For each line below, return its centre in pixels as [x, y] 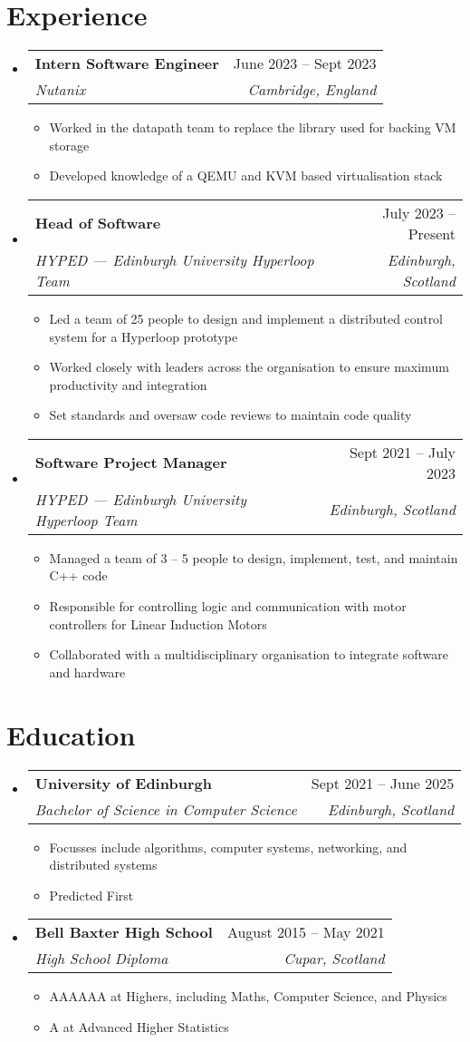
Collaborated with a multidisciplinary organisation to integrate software [249, 654]
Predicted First [91, 895]
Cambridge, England [312, 90]
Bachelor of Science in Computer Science [166, 809]
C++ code [78, 575]
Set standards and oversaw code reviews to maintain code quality [230, 415]
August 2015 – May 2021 [306, 932]
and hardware [87, 672]
